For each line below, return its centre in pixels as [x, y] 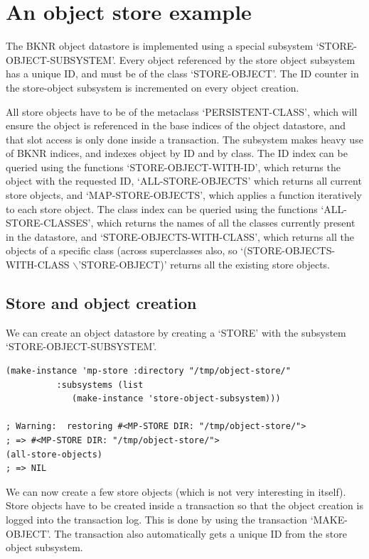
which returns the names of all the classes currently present [226, 223]
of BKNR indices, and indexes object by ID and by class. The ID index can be [177, 153]
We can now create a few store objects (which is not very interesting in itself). [176, 491]
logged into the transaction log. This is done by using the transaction [156, 519]
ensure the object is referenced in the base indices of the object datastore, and [176, 125]
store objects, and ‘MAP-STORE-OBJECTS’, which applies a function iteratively [184, 195]
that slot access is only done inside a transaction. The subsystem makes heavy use [184, 139]
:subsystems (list [100, 385]
